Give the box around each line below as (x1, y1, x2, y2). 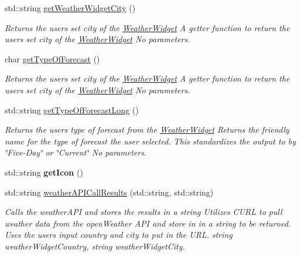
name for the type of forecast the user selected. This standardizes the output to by (5, 134, 296, 147)
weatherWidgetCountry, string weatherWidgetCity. (5, 240, 185, 252)
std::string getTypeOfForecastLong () (5, 103, 139, 116)
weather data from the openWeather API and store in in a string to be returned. (5, 217, 291, 229)
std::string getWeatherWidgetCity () (5, 2, 136, 14)
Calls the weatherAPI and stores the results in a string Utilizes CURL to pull (5, 206, 282, 218)
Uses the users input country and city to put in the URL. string (5, 228, 232, 241)
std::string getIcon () (5, 166, 83, 178)
